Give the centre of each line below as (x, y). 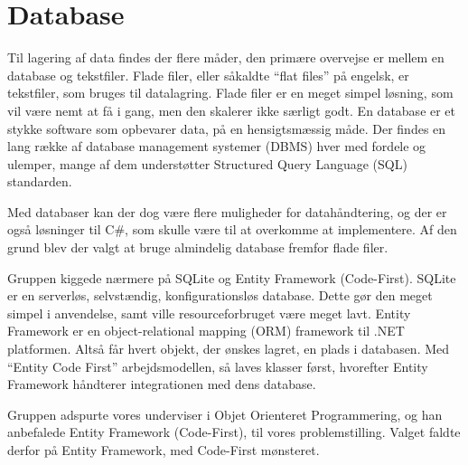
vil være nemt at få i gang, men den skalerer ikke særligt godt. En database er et (232, 110)
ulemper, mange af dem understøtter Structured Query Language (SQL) (207, 163)
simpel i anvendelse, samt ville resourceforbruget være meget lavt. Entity (209, 313)
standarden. (40, 181)
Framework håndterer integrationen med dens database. (162, 384)
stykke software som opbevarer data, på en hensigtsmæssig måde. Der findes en (227, 128)
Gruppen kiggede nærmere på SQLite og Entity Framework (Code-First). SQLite (232, 277)
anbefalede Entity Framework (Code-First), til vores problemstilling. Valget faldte (234, 432)
